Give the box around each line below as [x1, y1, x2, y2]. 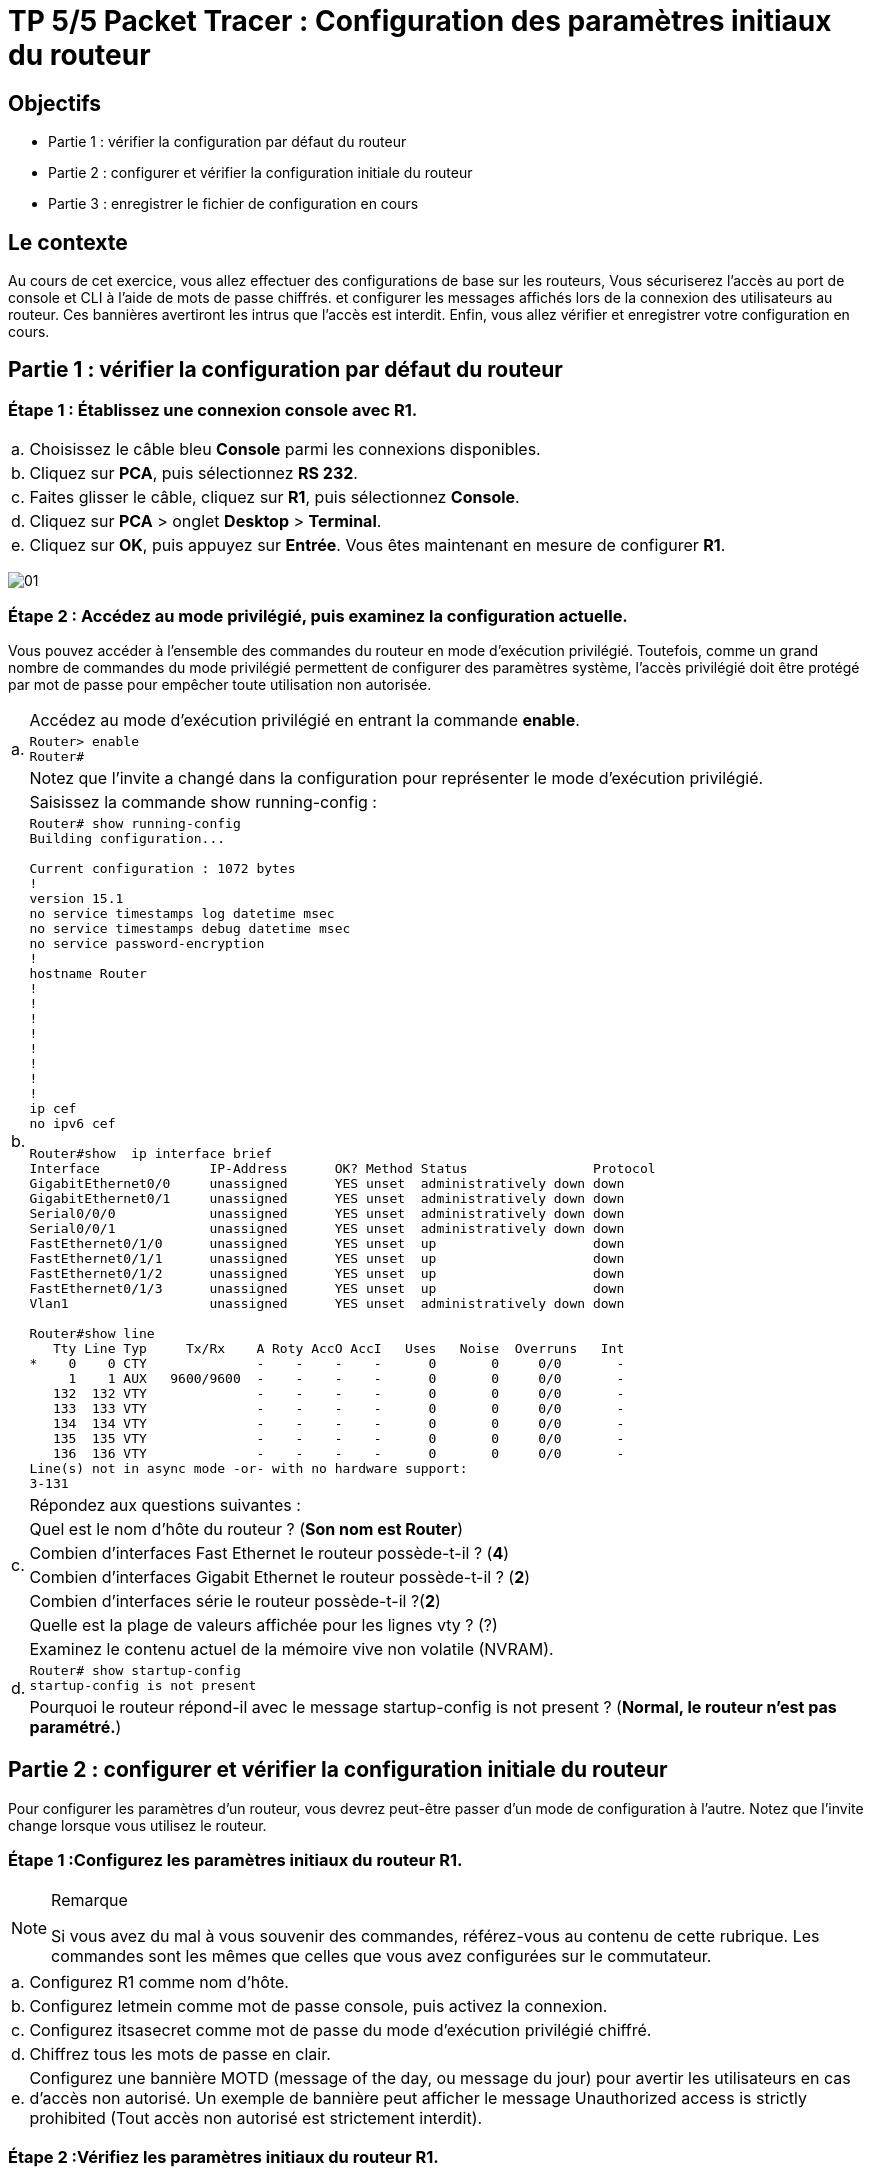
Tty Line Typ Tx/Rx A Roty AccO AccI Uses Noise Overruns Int [52, 1340, 625, 1356]
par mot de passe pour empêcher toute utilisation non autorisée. [8, 675, 432, 693]
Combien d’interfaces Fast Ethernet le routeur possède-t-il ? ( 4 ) [29, 1542, 510, 1563]
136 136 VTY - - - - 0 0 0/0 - [52, 1445, 625, 1461]
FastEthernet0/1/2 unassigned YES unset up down [29, 1265, 625, 1281]
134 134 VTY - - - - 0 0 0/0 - [52, 1415, 625, 1431]
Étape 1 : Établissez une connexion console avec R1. [8, 399, 418, 420]
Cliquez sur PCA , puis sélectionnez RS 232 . [29, 463, 358, 484]
